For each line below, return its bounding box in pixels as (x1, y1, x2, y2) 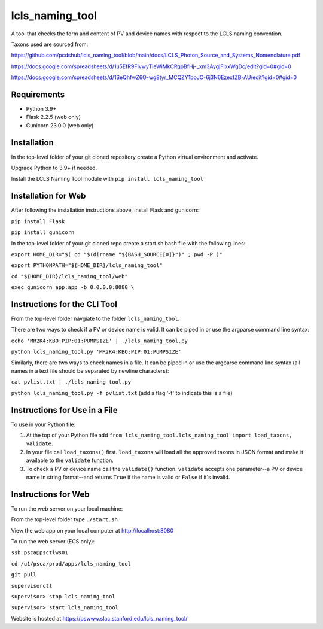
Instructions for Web (11, 489, 90, 499)
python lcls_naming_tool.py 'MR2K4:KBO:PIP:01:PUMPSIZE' (11, 348, 182, 355)
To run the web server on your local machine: (11, 505, 123, 512)
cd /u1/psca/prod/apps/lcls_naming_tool (11, 560, 132, 567)
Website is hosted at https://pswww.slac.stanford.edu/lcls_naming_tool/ (11, 615, 188, 622)
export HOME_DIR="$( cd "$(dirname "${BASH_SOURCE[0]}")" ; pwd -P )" (11, 251, 223, 257)
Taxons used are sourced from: (11, 41, 89, 48)
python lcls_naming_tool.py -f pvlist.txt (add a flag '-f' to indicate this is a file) (11, 389, 233, 396)
